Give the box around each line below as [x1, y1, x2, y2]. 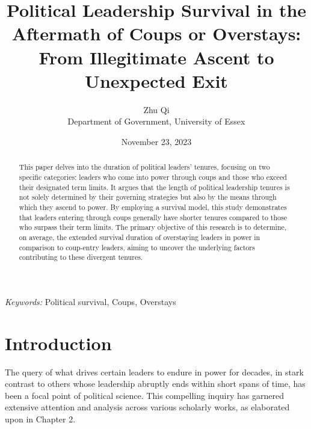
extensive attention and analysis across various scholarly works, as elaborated [5, 401, 290, 413]
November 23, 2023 [121, 135, 192, 147]
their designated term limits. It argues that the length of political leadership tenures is [19, 182, 290, 192]
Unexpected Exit [85, 68, 228, 93]
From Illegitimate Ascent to [38, 45, 274, 69]
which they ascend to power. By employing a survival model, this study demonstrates [19, 202, 287, 212]
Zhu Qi [143, 103, 170, 116]
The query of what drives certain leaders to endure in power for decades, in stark [5, 365, 304, 378]
